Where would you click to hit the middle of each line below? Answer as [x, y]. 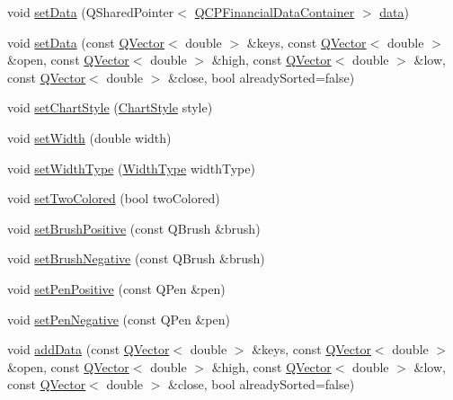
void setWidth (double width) [89, 137]
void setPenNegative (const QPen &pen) [119, 319]
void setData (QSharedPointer [91, 12]
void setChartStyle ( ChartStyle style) [110, 107]
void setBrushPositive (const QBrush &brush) [134, 228]
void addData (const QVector [89, 349]
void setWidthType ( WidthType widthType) [131, 168]
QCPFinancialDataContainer [275, 12]
